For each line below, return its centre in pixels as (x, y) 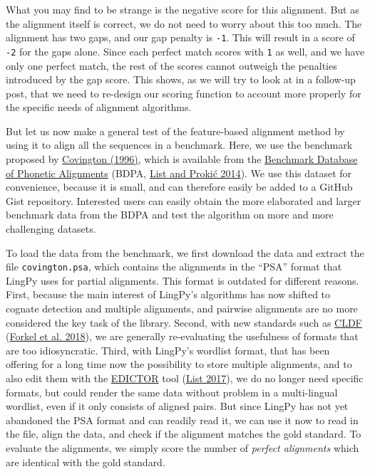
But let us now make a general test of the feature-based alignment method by (175, 131)
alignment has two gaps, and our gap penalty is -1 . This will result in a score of (180, 37)
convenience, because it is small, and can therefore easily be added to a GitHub (179, 187)
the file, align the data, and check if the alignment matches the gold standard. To (184, 434)
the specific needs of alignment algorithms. (99, 107)
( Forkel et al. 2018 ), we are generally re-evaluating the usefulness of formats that (182, 336)
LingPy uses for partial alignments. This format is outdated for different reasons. (183, 280)
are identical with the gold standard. (86, 462)
